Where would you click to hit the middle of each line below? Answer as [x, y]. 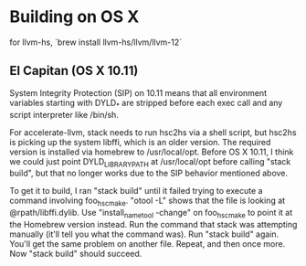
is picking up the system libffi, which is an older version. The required [140, 142]
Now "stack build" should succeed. [76, 253]
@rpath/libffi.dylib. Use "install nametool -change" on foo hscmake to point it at [151, 214]
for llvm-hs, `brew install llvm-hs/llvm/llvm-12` [96, 42]
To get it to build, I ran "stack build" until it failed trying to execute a [136, 191]
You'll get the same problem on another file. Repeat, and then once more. [148, 243]
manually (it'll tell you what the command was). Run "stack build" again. [144, 234]
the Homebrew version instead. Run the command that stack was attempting [153, 224]
